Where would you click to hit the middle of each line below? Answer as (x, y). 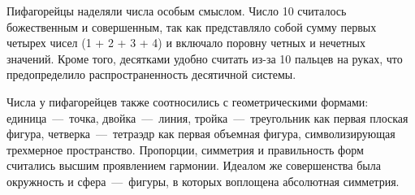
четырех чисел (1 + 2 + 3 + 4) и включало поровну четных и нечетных (186, 43)
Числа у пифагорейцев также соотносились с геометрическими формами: (188, 101)
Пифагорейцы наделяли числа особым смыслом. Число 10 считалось (177, 11)
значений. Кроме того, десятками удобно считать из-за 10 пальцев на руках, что (205, 58)
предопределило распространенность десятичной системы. (151, 74)
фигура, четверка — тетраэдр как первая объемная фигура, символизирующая (201, 134)
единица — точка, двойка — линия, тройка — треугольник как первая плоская (207, 117)
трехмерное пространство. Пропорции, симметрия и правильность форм (185, 149)
